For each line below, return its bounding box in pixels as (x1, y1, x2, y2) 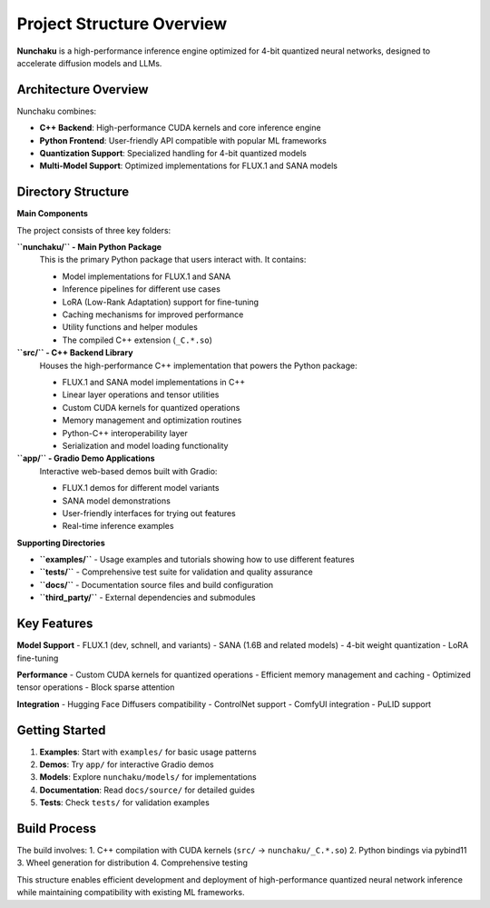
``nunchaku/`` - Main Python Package (16, 242, 162, 253)
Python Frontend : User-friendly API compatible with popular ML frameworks (39, 135, 327, 145)
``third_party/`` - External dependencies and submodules (39, 592, 256, 604)
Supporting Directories (16, 537, 106, 548)
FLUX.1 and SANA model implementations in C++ (62, 377, 246, 387)
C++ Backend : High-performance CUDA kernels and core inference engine (39, 123, 321, 134)
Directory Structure (16, 185, 130, 200)
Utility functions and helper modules (62, 322, 199, 333)
